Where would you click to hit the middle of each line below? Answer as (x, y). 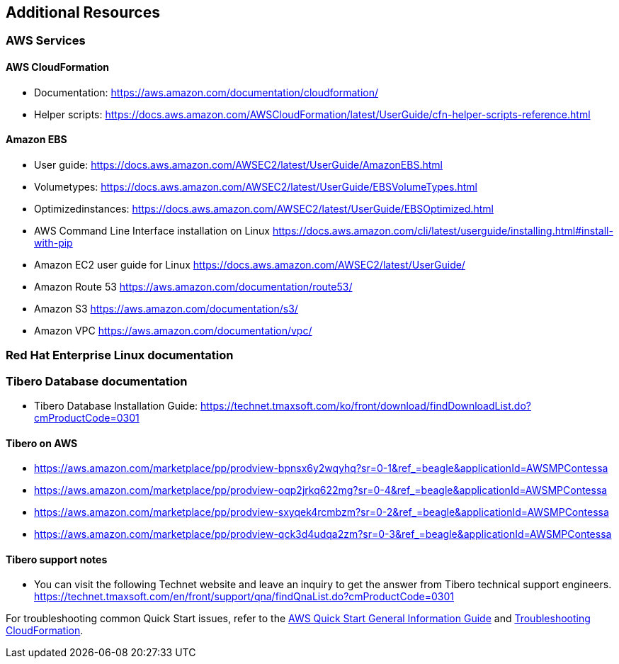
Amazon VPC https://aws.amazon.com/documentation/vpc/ (173, 330)
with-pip (53, 242)
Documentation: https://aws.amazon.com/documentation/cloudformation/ (206, 92)
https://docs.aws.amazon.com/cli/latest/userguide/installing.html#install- (443, 230)
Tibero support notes (57, 559)
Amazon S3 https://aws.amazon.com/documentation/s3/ (166, 308)
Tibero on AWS (42, 443)
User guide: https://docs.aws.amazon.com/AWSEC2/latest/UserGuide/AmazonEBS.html (238, 164)
